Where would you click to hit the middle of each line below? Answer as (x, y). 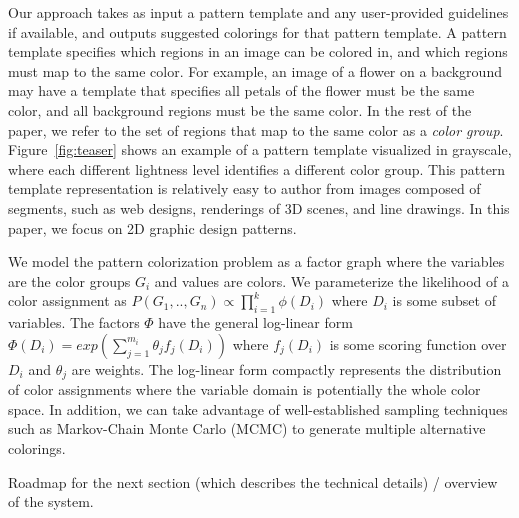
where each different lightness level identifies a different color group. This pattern (257, 168)
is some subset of (444, 300)
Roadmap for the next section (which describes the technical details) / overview (253, 481)
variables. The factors (74, 322)
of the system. (51, 501)
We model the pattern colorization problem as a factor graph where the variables (256, 261)
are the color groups (69, 280)
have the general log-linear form (255, 322)
